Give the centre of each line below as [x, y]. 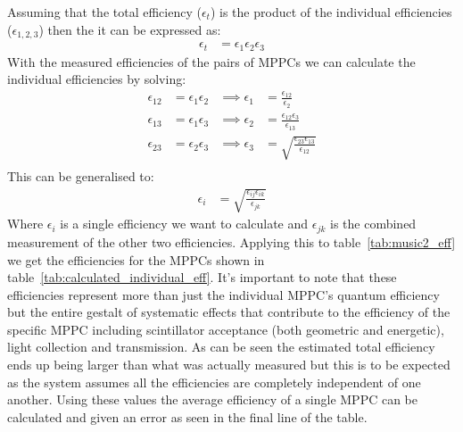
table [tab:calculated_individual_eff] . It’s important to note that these [202, 277]
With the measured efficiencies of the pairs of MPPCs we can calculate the [211, 61]
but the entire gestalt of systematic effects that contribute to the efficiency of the [229, 312]
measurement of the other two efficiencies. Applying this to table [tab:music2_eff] [231, 241]
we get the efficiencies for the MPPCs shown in [136, 259]
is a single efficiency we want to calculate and [184, 224]
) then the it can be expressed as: [130, 29]
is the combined [373, 224]
